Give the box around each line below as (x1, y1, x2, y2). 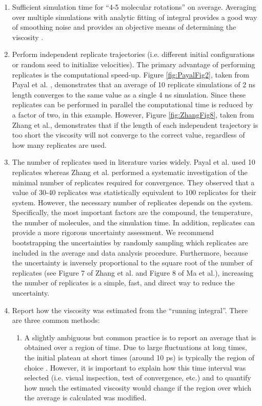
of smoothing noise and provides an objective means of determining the (12, 22, 236, 32)
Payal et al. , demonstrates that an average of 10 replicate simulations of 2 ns (12, 79, 256, 90)
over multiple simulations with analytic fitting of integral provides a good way (12, 11, 257, 22)
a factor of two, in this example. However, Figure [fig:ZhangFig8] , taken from (12, 109, 254, 120)
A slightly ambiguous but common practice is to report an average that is (24, 332, 256, 342)
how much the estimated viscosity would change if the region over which (24, 382, 252, 393)
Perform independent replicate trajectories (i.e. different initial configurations (12, 49, 255, 60)
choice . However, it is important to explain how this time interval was (24, 362, 246, 373)
